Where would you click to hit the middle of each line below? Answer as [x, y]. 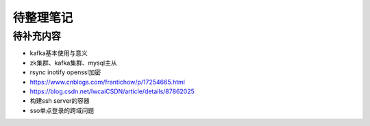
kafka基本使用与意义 [59, 53]
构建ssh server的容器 [60, 101]
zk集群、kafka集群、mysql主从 [73, 63]
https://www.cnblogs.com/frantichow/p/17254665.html [107, 82]
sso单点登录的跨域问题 [62, 110]
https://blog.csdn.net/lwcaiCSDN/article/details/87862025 [112, 91]
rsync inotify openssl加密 [65, 72]
